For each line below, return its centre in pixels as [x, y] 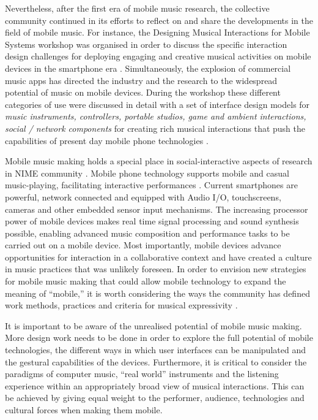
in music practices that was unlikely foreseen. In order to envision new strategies [156, 269]
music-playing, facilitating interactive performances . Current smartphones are [151, 185]
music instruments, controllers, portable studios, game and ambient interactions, [156, 116]
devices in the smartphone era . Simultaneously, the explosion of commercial [148, 68]
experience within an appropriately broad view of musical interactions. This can [155, 385]
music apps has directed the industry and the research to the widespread [141, 80]
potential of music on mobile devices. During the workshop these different [143, 92]
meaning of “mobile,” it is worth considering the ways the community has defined [157, 293]
